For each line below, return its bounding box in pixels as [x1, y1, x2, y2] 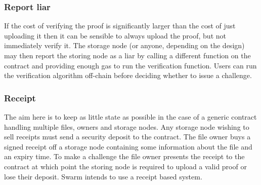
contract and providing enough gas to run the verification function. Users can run [4, 60, 257, 70]
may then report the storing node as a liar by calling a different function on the [4, 50, 251, 60]
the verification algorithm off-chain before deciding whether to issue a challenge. [4, 70, 252, 81]
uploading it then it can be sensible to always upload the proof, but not [4, 30, 226, 41]
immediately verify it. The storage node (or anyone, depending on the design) [4, 40, 245, 51]
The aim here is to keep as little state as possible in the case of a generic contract [4, 112, 257, 122]
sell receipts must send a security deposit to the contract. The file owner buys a [4, 131, 251, 142]
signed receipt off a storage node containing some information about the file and [4, 141, 252, 152]
